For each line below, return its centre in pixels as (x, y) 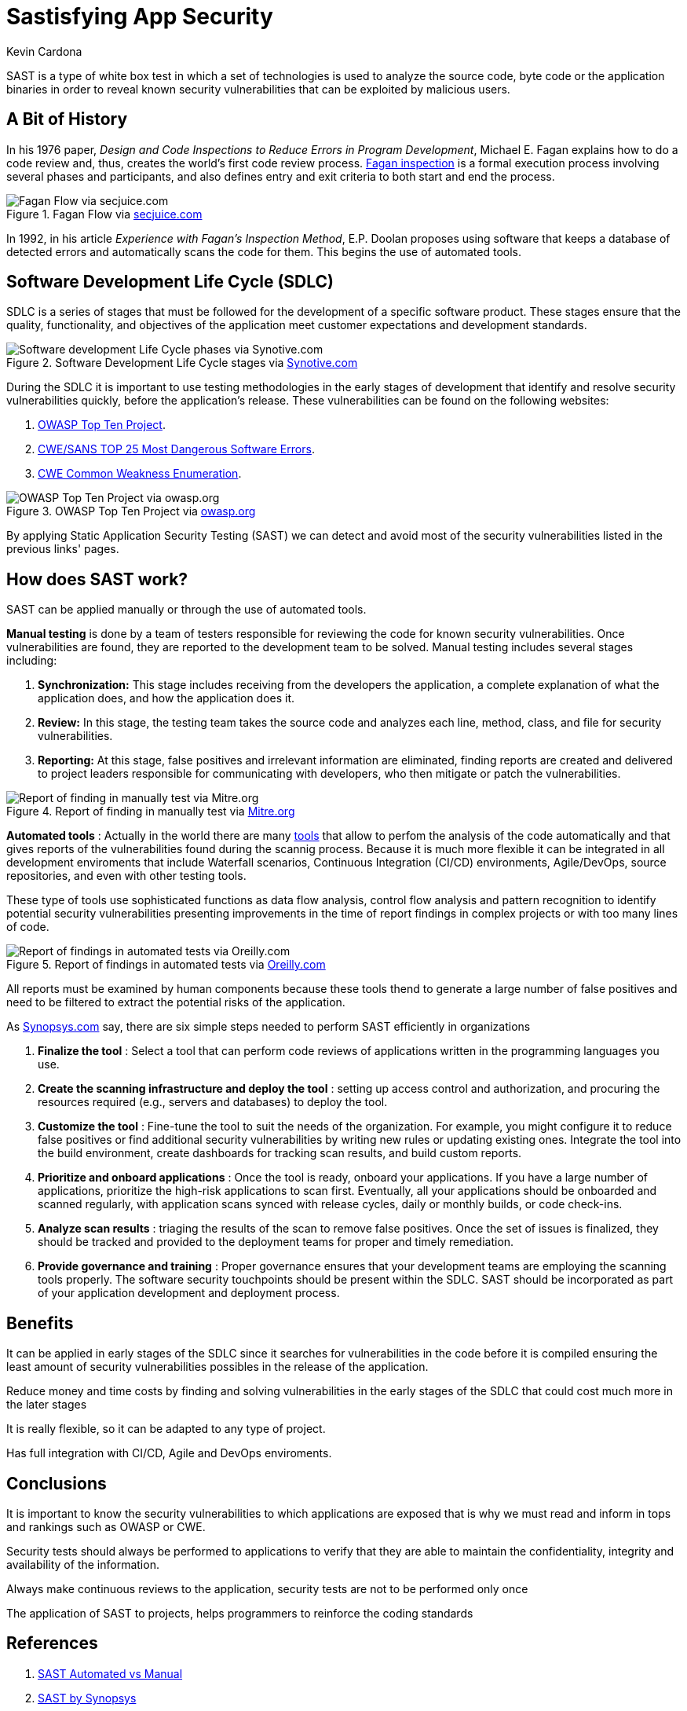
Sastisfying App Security (140, 16)
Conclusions (57, 1483)
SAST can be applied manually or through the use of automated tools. (186, 610)
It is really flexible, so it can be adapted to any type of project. (166, 1429)
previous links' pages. (63, 549)
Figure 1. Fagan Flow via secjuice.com (104, 214)
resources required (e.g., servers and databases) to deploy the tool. (213, 1102)
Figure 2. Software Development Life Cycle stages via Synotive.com (182, 363)
